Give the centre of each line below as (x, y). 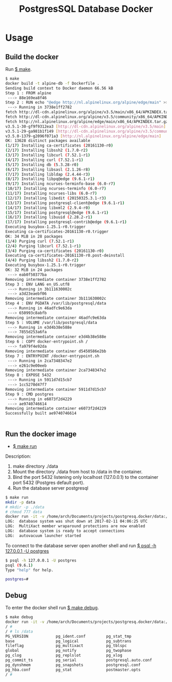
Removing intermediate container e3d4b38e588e (56, 337)
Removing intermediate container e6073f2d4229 (56, 409)
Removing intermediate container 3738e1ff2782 (56, 279)
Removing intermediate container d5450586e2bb (56, 351)
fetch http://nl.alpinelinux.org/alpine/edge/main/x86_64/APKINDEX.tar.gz (87, 121)
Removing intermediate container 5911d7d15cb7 (56, 389)
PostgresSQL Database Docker (86, 9)
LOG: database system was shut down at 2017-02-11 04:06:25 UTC (76, 522)
